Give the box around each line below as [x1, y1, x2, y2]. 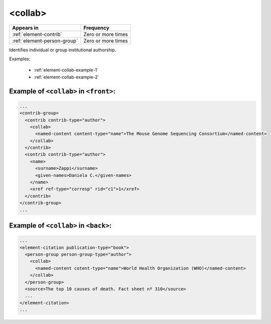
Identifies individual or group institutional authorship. [9, 47, 116, 53]
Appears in [12, 24, 39, 31]
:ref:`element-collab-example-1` [34, 67, 99, 73]
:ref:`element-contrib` [12, 31, 63, 38]
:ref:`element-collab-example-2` [34, 74, 99, 80]
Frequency [83, 24, 110, 31]
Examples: [9, 56, 31, 62]
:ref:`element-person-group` [12, 37, 78, 44]
